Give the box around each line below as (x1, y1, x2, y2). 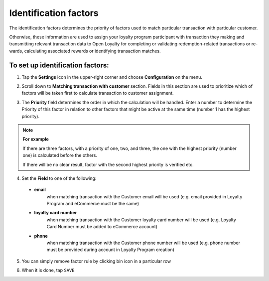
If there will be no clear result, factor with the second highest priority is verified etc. (22, 161, 194, 167)
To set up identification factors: (9, 61, 109, 69)
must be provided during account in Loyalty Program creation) (46, 247, 174, 253)
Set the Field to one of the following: (21, 175, 97, 181)
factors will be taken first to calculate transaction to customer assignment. (21, 90, 174, 96)
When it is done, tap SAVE (21, 267, 75, 274)
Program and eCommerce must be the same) (46, 201, 139, 207)
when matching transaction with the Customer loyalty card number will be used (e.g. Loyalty (46, 217, 236, 223)
